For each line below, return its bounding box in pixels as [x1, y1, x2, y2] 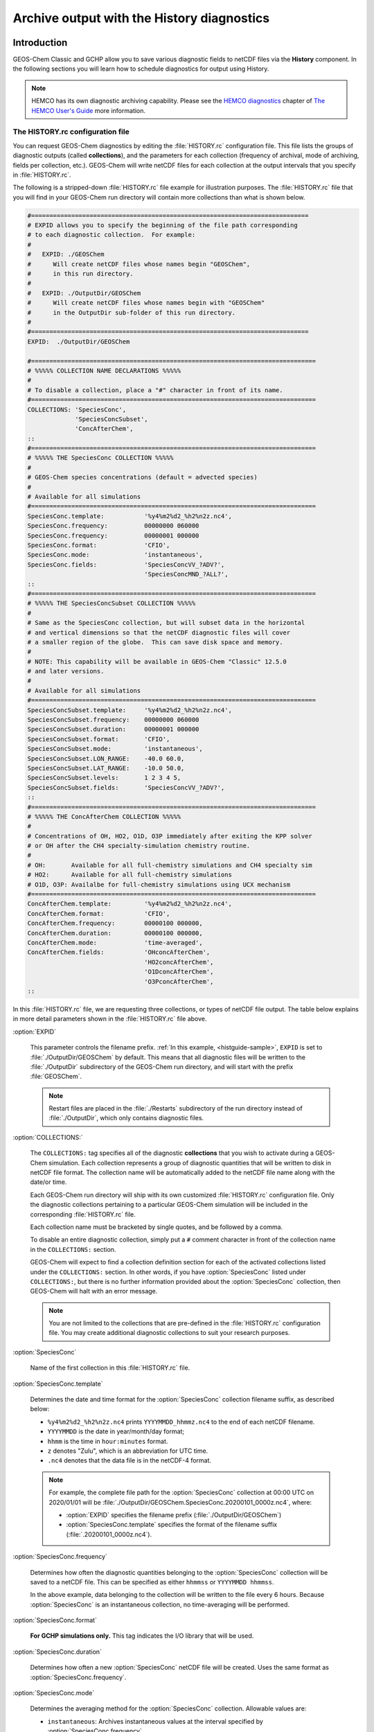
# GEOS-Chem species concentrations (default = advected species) [27, 473, 258, 481]
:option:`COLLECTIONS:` [12, 1133, 83, 1141]
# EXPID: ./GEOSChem [27, 250, 105, 258]
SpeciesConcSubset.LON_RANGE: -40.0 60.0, [27, 754, 185, 762]
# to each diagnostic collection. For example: [27, 231, 196, 239]
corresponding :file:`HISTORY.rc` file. [30, 1210, 136, 1219]
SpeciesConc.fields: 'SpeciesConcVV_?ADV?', [27, 560, 225, 568]
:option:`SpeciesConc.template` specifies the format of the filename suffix [66, 1521, 277, 1529]
